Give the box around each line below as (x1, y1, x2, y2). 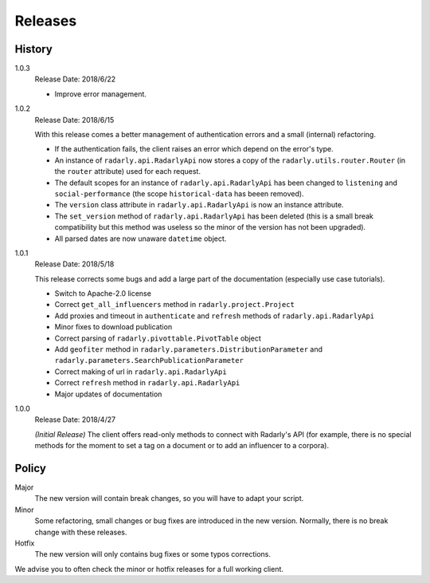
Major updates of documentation (54, 389, 162, 399)
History (14, 42, 53, 56)
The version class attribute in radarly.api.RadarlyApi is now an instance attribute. (54, 200, 344, 210)
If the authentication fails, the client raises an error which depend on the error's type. (54, 144, 334, 154)
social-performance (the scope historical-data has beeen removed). (54, 188, 304, 199)
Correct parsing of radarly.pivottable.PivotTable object (54, 333, 262, 343)
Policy (14, 461, 47, 475)
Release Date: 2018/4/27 (34, 415, 115, 424)
